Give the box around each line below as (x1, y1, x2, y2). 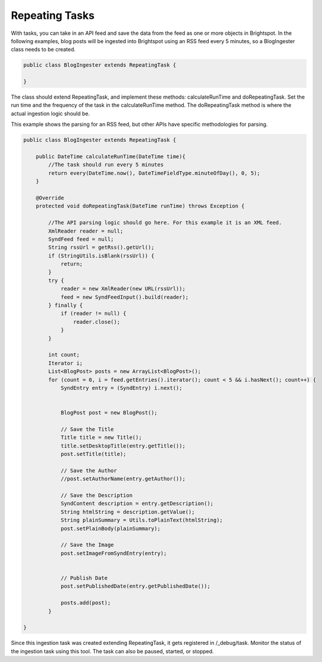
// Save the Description (60, 492, 133, 499)
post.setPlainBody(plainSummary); (60, 525, 161, 531)
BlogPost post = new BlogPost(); (60, 409, 158, 416)
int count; (48, 351, 80, 358)
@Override (35, 194, 64, 201)
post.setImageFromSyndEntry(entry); (60, 550, 167, 556)
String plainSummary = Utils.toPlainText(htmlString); (60, 517, 223, 524)
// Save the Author (60, 467, 118, 474)
